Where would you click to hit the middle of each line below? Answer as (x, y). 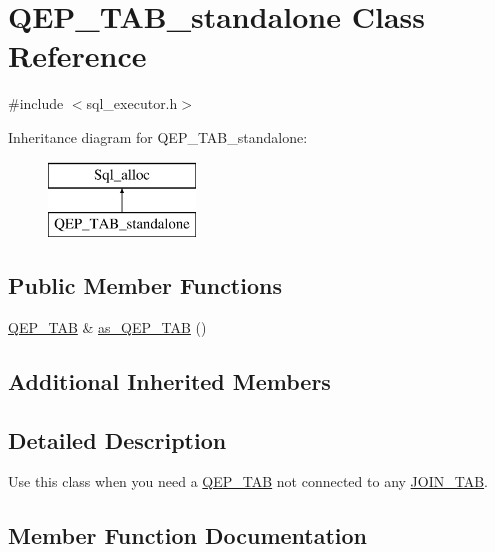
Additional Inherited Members (169, 380)
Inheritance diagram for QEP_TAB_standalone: (158, 136)
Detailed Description (117, 439)
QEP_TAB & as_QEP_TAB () (107, 326)
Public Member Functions (145, 285)
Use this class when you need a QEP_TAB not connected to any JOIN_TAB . (248, 481)
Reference (77, 55)
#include (36, 103)
